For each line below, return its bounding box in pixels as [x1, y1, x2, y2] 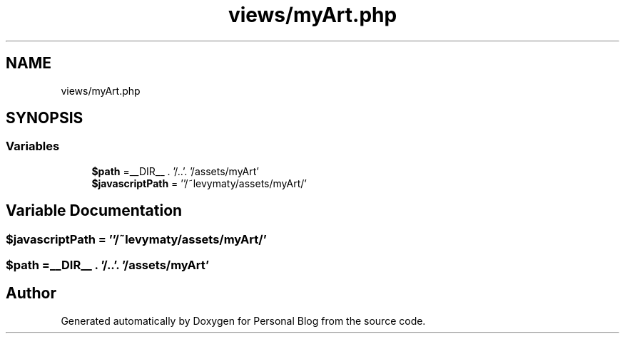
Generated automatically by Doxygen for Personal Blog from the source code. [61, 314, 426, 327]
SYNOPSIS [6, 109, 83, 127]
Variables [6, 139, 60, 154]
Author [6, 284, 56, 303]
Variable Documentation [6, 202, 183, 220]
